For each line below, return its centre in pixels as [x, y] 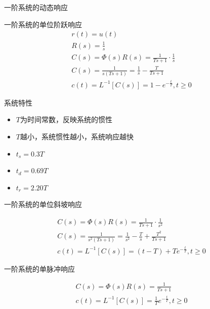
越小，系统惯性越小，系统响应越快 [77, 136]
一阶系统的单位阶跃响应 [43, 24]
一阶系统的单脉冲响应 [39, 268]
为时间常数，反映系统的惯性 [66, 119]
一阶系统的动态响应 [36, 7]
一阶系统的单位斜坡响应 [43, 204]
